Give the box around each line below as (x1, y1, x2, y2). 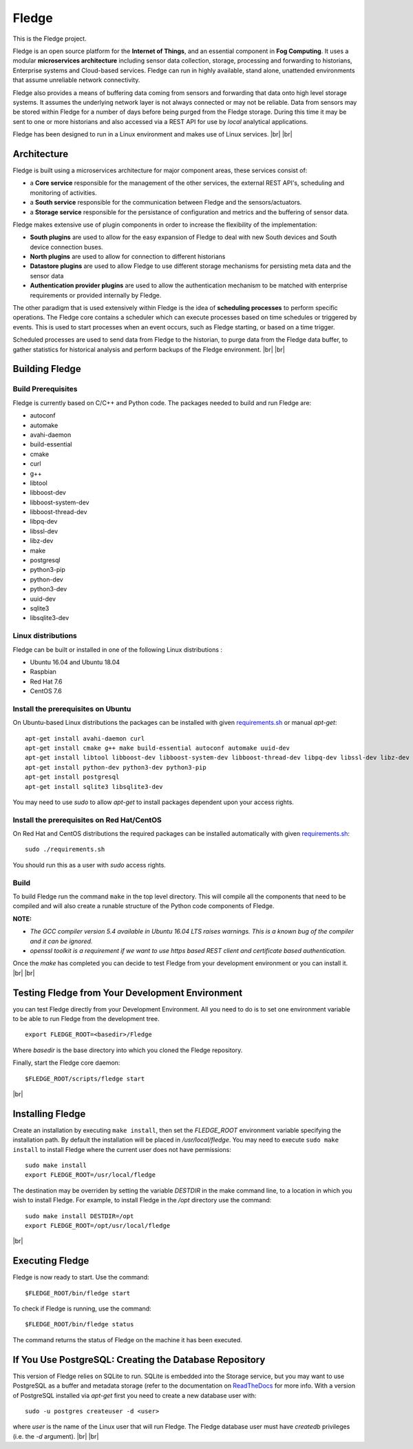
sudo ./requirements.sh (25, 845, 105, 854)
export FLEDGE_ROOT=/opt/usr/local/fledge (25, 1222, 171, 1230)
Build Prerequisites (12, 384, 78, 394)
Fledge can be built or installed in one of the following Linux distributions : (12, 645, 223, 654)
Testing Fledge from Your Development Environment (12, 987, 243, 998)
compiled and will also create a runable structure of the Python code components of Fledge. (12, 902, 275, 910)
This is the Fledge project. (12, 34, 87, 43)
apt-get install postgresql (25, 773, 120, 781)
